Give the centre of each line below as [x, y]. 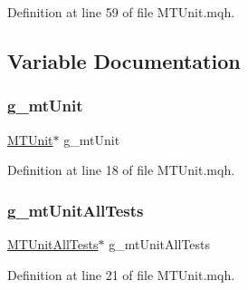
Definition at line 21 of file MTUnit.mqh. [121, 274]
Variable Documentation [124, 60]
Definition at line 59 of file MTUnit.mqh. [121, 12]
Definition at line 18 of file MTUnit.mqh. [121, 170]
